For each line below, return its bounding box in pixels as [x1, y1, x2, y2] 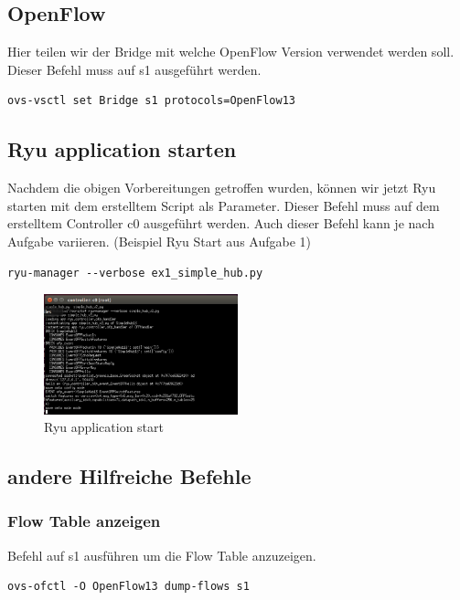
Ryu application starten [7, 135, 237, 163]
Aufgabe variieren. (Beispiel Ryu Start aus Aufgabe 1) [7, 231, 312, 250]
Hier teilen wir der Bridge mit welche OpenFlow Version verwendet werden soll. [7, 42, 455, 61]
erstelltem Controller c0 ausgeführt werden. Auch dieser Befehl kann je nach [7, 214, 434, 233]
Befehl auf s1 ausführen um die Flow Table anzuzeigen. [7, 545, 316, 564]
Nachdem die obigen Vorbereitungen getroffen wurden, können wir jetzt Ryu [7, 178, 436, 197]
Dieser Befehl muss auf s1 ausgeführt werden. [7, 59, 262, 79]
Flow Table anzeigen [7, 510, 161, 532]
